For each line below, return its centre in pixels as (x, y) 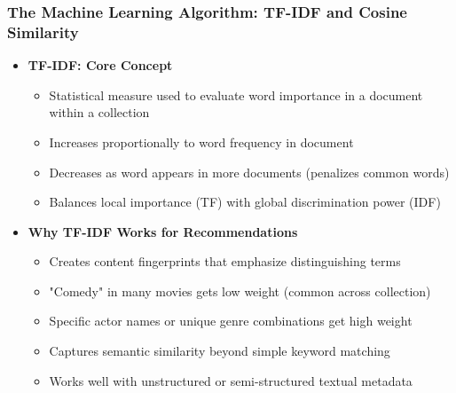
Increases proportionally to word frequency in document (201, 141)
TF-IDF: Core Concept (100, 65)
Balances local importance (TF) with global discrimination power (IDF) (245, 202)
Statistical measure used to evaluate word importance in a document (236, 94)
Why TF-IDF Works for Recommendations (163, 231)
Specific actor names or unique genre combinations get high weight (231, 321)
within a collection (99, 112)
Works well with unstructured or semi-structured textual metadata (231, 380)
